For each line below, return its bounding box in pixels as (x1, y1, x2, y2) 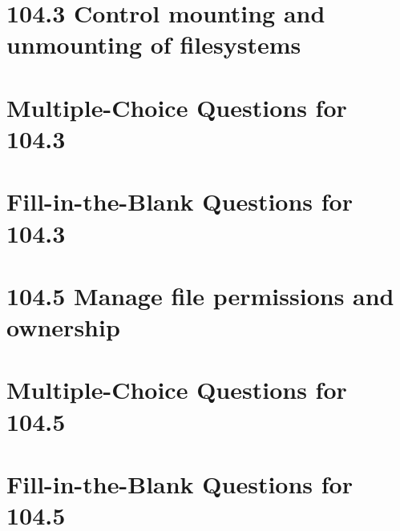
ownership (6, 311, 120, 344)
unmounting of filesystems (6, 28, 301, 61)
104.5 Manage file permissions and (6, 279, 394, 312)
